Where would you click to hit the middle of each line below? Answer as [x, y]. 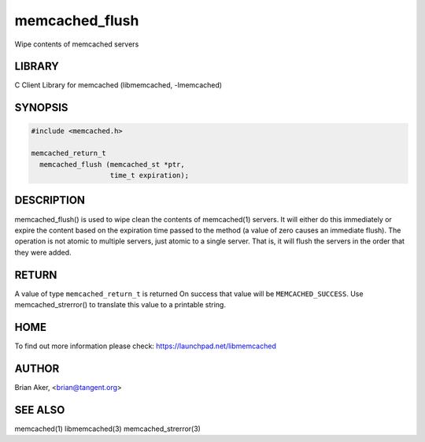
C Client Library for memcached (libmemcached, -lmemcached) [118, 85]
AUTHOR [37, 368]
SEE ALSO [40, 410]
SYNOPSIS [41, 108]
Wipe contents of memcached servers [77, 44]
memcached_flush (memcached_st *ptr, [112, 164]
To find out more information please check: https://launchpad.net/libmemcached [146, 346]
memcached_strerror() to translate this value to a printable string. [120, 304]
